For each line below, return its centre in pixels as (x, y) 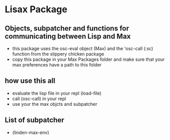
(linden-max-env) (31, 132)
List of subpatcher (34, 120)
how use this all (30, 81)
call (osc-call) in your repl (39, 99)
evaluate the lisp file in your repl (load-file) (57, 93)
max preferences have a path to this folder (57, 65)
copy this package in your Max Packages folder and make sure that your (88, 59)
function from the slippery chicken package (58, 54)
